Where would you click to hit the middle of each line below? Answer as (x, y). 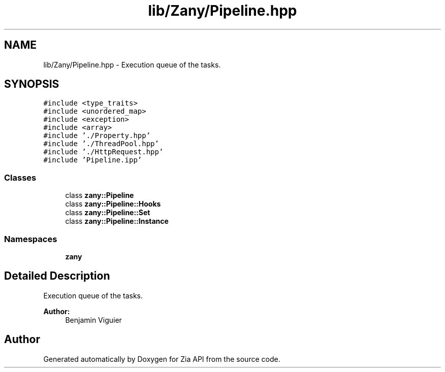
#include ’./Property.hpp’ (97, 136)
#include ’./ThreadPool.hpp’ (101, 144)
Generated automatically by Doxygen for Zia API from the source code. (162, 359)
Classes (20, 177)
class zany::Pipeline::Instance (117, 221)
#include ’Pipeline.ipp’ (93, 160)
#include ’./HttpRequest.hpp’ (103, 152)
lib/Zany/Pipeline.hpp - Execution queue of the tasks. (132, 64)
